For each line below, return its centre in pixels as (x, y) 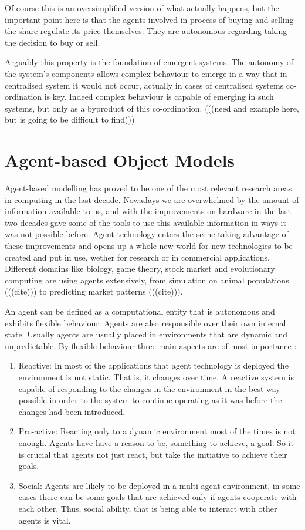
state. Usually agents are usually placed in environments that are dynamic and (146, 334)
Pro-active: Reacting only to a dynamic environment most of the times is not (157, 431)
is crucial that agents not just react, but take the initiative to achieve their (153, 454)
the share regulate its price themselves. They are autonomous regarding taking (146, 31)
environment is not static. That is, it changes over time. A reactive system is (156, 377)
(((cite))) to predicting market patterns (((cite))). (94, 291)
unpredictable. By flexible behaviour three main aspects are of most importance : (151, 345)
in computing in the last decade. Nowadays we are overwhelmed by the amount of (152, 199)
